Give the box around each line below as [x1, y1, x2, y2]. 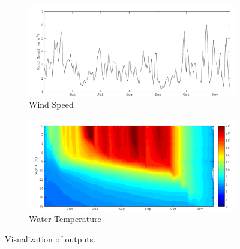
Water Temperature [29, 212, 101, 225]
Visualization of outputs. [5, 233, 96, 245]
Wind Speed [29, 98, 74, 111]
